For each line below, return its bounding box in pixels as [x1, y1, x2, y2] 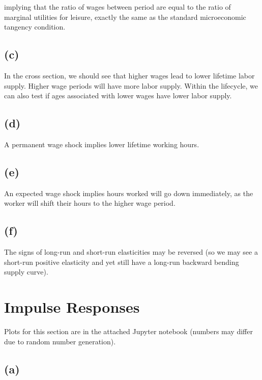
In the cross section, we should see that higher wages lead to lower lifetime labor [4, 70, 255, 80]
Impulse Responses [4, 296, 140, 317]
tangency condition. [4, 21, 66, 32]
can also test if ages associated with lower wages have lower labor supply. [4, 90, 232, 101]
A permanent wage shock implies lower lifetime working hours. [4, 139, 199, 149]
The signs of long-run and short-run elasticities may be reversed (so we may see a [4, 247, 258, 257]
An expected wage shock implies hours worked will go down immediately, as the [4, 187, 253, 198]
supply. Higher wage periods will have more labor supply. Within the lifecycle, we [4, 80, 258, 91]
